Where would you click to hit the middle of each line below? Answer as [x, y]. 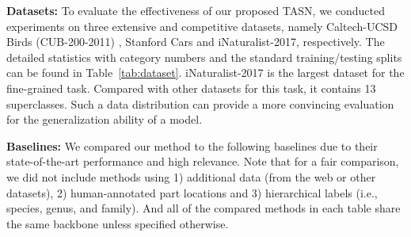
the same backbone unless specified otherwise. [118, 223]
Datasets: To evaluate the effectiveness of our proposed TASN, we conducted [196, 10]
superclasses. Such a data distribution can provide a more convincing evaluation [200, 103]
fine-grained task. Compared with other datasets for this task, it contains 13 [191, 88]
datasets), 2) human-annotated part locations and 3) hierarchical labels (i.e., [192, 192]
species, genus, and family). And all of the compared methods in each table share [204, 208]
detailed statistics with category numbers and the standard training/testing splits [204, 57]
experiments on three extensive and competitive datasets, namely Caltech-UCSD [202, 26]
